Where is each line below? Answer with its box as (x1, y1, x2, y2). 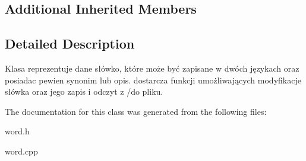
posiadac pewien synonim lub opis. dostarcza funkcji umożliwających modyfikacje (5, 73, 301, 86)
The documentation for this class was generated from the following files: (5, 105, 267, 117)
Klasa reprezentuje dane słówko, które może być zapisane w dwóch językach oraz (5, 62, 299, 74)
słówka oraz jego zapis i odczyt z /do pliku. (5, 85, 163, 98)
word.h (5, 125, 30, 137)
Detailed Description (5, 34, 135, 53)
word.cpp (5, 144, 38, 157)
